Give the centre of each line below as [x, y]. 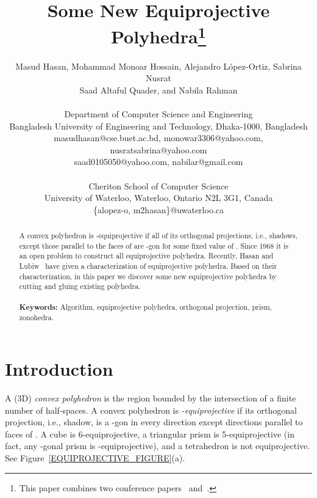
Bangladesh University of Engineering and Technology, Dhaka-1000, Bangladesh [158, 126]
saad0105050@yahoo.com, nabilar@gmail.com [158, 162]
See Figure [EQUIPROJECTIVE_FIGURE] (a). [95, 457]
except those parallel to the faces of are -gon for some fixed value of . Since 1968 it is [154, 245]
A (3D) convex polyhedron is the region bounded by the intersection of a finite [151, 398]
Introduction [59, 369]
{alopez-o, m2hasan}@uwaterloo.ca [158, 209]
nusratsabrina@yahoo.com [158, 149]
